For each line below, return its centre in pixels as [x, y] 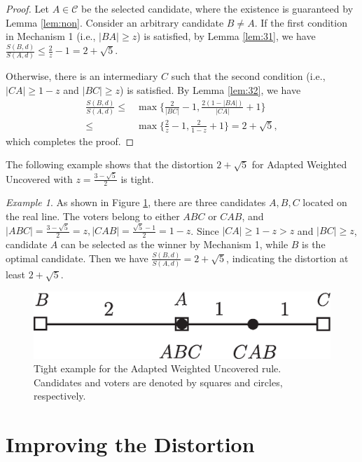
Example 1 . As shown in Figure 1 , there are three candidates [136, 202]
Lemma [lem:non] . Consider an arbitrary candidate [115, 22]
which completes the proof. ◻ [70, 141]
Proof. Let [27, 8]
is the [314, 244]
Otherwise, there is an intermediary [82, 76]
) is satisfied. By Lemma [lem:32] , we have [210, 90]
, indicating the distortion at [287, 258]
